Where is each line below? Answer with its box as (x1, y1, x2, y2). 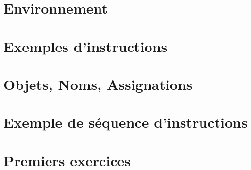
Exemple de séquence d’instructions (3, 112, 248, 132)
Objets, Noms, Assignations (3, 74, 193, 94)
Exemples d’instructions (3, 36, 167, 56)
